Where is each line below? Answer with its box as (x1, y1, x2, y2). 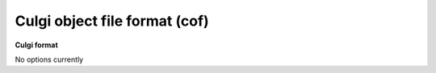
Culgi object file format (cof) (15, 12, 209, 30)
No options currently (15, 55, 84, 64)
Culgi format (15, 40, 58, 50)
